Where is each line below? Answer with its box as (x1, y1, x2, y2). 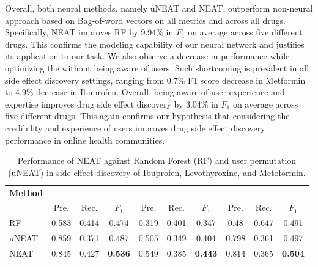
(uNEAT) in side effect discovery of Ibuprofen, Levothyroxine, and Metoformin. (8, 166, 306, 178)
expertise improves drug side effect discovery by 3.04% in (5, 97, 218, 110)
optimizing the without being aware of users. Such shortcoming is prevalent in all (5, 61, 309, 74)
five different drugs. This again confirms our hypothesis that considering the (5, 109, 290, 122)
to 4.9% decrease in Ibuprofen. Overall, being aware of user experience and (5, 86, 285, 98)
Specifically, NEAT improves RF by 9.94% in (5, 26, 174, 38)
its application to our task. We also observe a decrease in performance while (5, 49, 290, 62)
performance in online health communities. (5, 133, 165, 146)
